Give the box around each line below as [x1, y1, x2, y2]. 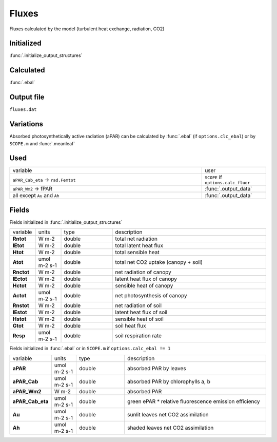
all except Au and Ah [12, 192, 60, 199]
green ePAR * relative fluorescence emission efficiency [127, 398, 260, 405]
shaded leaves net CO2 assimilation [127, 424, 214, 431]
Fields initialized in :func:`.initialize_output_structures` [9, 219, 123, 225]
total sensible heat [115, 249, 160, 256]
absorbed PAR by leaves [127, 364, 187, 372]
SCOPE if [204, 174, 223, 181]
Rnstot [12, 302, 29, 309]
